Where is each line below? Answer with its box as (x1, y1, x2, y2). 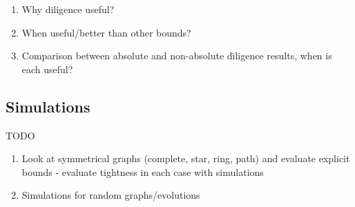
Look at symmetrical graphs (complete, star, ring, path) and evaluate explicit (21, 151, 350, 166)
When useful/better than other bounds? (21, 25, 191, 39)
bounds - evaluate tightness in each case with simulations (21, 164, 264, 179)
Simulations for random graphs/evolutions (21, 188, 200, 202)
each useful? (21, 61, 73, 76)
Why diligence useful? (21, 2, 115, 16)
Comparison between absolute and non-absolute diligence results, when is (21, 48, 332, 63)
